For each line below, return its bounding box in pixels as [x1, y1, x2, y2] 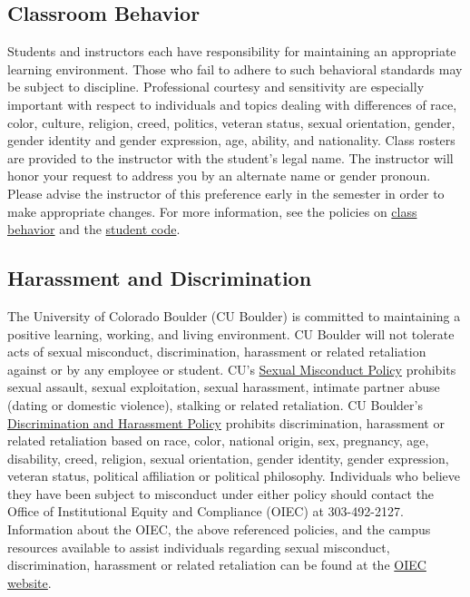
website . [7, 573, 52, 592]
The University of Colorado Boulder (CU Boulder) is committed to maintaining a [7, 306, 461, 325]
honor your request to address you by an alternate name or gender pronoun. [7, 166, 431, 185]
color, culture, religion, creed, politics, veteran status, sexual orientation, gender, [7, 113, 455, 132]
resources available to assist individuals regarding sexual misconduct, [7, 537, 390, 556]
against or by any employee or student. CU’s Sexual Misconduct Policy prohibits [7, 359, 456, 378]
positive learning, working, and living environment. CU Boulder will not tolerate [7, 324, 455, 343]
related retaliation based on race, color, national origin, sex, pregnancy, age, [7, 431, 429, 450]
